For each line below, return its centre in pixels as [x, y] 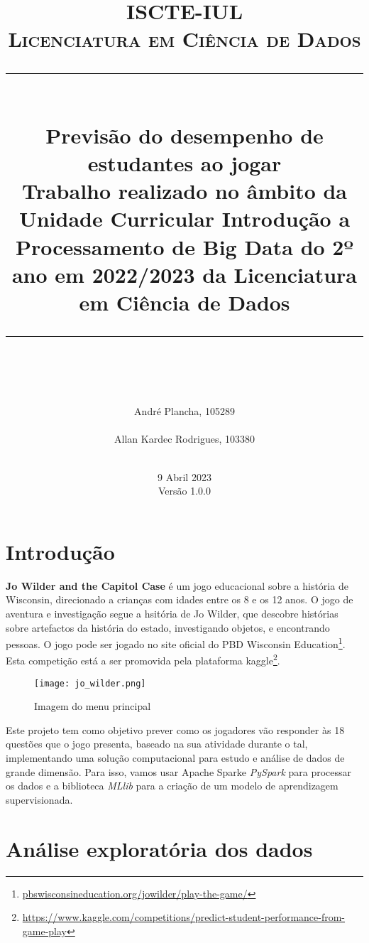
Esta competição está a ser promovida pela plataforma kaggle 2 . [143, 659]
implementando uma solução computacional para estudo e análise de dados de [175, 758]
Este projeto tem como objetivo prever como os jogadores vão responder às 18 [175, 729]
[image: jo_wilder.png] [90, 683]
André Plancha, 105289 [184, 411]
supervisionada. [39, 799]
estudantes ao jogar [184, 162]
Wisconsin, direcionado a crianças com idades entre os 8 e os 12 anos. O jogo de [180, 599]
